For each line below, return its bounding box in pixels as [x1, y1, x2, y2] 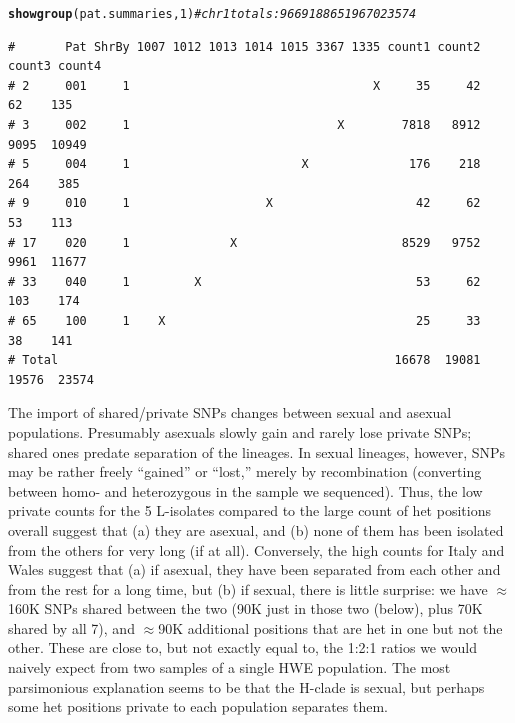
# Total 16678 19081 [8, 353, 481, 368]
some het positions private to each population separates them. [8, 696, 389, 717]
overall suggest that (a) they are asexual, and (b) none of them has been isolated [8, 519, 504, 540]
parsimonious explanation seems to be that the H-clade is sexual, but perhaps [8, 676, 485, 697]
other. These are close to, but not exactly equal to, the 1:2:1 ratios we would [8, 637, 477, 658]
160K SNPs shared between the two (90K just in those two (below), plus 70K [8, 598, 483, 619]
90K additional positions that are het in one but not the [158, 617, 503, 638]
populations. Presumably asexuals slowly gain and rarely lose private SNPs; [8, 421, 472, 442]
